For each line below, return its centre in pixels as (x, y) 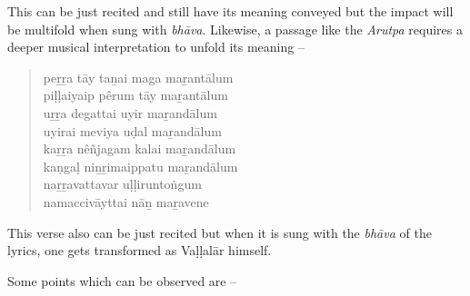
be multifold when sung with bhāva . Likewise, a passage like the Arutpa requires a (235, 29)
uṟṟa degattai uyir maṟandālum (130, 112)
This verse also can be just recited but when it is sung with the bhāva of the (220, 232)
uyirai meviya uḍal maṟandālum (132, 130)
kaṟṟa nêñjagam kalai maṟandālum (140, 148)
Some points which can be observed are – (122, 280)
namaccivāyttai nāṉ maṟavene (126, 201)
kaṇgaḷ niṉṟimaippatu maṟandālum (140, 166)
